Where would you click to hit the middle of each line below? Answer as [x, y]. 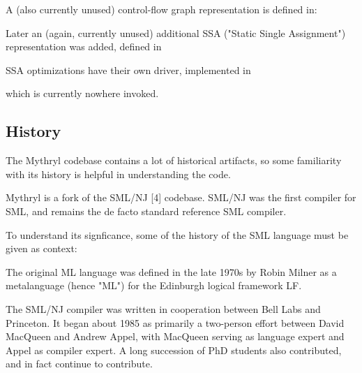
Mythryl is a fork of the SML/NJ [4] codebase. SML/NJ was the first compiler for [181, 197]
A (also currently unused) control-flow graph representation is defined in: [161, 9]
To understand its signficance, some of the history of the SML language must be [177, 234]
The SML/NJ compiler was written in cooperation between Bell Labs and [163, 308]
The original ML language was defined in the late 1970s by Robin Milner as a [171, 271]
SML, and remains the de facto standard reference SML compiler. [146, 211]
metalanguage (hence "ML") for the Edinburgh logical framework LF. [154, 285]
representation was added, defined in [84, 46]
